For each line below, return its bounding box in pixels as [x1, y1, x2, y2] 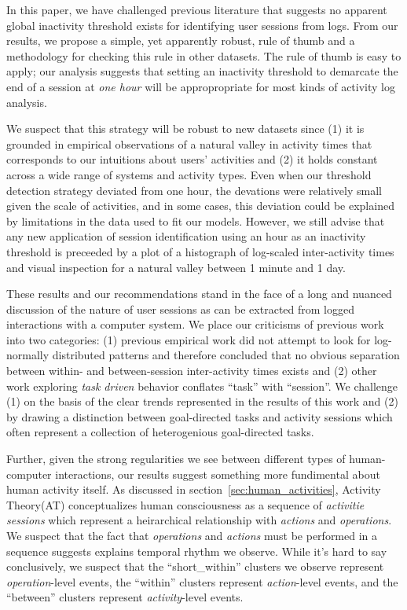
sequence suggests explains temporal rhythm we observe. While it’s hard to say [6, 542, 387, 559]
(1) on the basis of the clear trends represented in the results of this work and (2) [6, 393, 398, 410]
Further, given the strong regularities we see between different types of [6, 450, 346, 467]
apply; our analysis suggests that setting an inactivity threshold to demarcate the [6, 63, 398, 79]
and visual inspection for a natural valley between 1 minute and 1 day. [6, 259, 346, 275]
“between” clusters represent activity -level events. [6, 589, 244, 605]
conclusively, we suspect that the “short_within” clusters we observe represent [6, 558, 384, 575]
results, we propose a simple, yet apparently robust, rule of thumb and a [6, 32, 355, 49]
